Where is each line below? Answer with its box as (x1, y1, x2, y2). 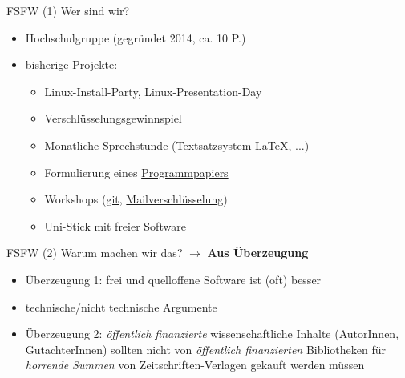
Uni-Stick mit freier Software (44, 217, 186, 234)
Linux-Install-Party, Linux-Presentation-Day (44, 82, 262, 99)
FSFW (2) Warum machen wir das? (6, 244, 183, 261)
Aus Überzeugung (207, 244, 309, 261)
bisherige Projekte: (25, 56, 118, 73)
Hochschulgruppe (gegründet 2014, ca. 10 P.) (25, 29, 246, 46)
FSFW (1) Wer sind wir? (6, 2, 130, 18)
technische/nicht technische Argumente (25, 298, 217, 315)
